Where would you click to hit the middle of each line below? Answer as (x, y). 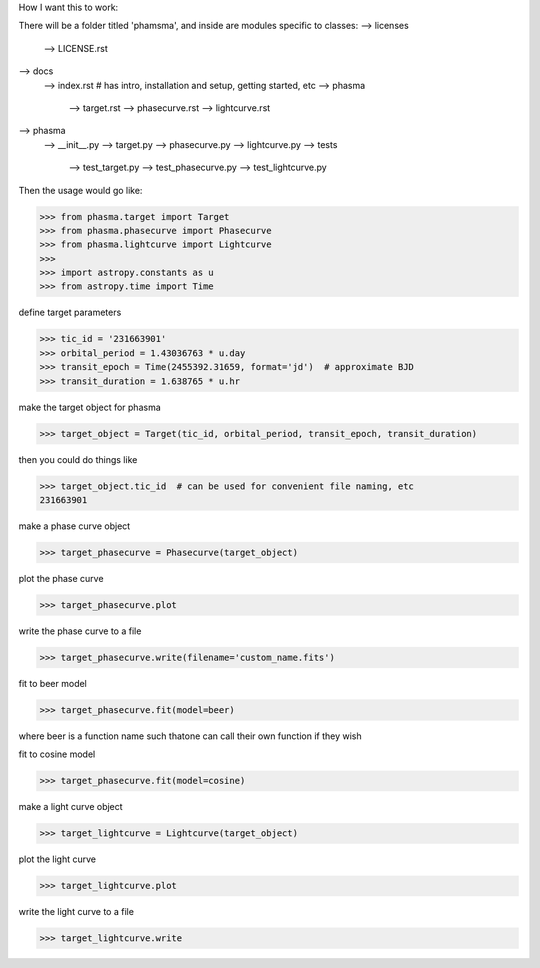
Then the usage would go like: (80, 190)
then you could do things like (78, 459)
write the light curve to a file (76, 912)
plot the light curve (57, 859)
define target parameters (70, 312)
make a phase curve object (74, 526)
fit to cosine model (57, 754)
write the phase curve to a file (80, 631)
